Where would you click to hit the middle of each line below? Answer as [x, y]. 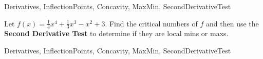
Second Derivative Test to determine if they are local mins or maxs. [116, 33]
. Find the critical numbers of [151, 23]
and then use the [232, 23]
